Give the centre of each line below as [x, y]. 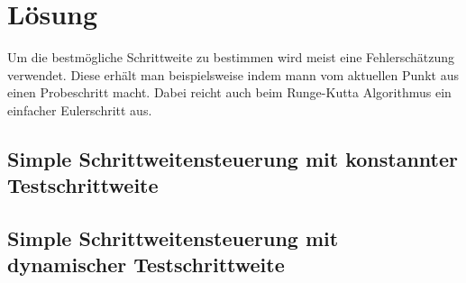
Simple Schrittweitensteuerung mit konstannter [233, 158]
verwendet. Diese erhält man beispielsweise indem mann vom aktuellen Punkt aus [233, 74]
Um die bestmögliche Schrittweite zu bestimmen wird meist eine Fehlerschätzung [231, 57]
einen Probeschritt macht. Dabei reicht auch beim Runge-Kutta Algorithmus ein [229, 92]
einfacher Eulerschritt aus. [80, 110]
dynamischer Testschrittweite [146, 265]
